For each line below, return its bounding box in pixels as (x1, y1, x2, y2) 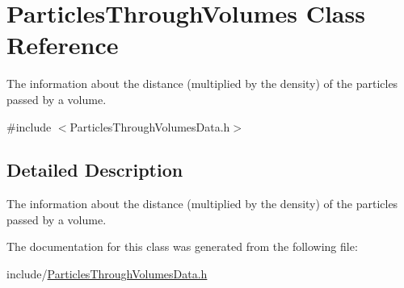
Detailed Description (6, 157, 183, 182)
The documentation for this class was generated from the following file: (6, 238, 358, 255)
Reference (6, 28, 119, 61)
